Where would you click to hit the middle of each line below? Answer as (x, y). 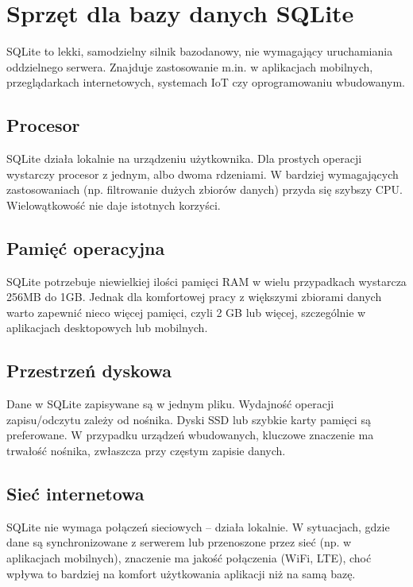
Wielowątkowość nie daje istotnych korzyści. (114, 205)
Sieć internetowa (75, 494)
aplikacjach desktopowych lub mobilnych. (107, 328)
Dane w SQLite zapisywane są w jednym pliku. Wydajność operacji (170, 404)
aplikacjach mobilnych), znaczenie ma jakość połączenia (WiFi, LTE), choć (189, 558)
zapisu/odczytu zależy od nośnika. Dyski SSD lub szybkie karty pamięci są (189, 419)
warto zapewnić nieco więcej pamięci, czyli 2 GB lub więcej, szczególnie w (186, 312)
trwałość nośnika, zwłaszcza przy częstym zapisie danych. (146, 451)
